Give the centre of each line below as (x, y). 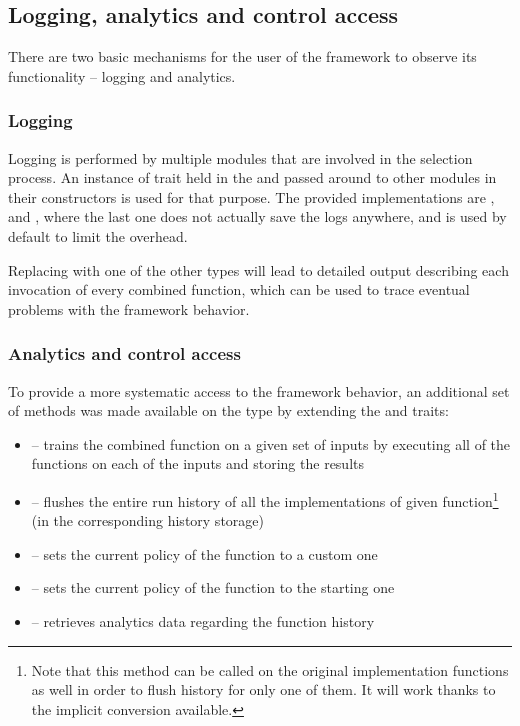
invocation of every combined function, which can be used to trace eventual (239, 289)
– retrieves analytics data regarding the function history (203, 620)
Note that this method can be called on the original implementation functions (270, 669)
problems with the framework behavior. (129, 308)
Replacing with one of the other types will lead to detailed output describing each (258, 269)
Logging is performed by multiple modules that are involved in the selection (240, 157)
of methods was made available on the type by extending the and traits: (228, 410)
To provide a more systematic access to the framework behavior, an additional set (259, 390)
